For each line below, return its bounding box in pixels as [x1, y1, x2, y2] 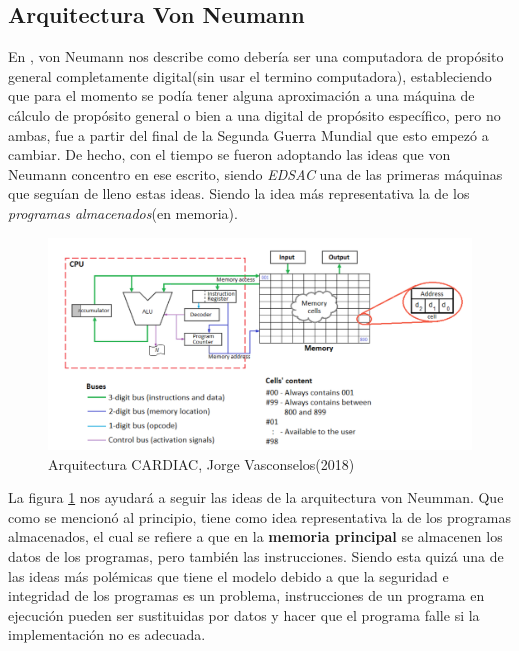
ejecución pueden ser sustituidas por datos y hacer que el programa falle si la [8, 604, 480, 625]
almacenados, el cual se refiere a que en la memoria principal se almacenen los [8, 526, 503, 547]
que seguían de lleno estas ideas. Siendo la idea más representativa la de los [8, 183, 470, 204]
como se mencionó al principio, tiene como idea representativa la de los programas [8, 506, 511, 527]
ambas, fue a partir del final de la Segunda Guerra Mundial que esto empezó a [8, 124, 489, 145]
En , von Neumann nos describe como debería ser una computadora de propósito [8, 46, 504, 67]
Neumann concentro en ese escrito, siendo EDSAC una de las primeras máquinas [8, 163, 503, 184]
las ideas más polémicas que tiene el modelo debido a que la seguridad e [8, 565, 449, 586]
